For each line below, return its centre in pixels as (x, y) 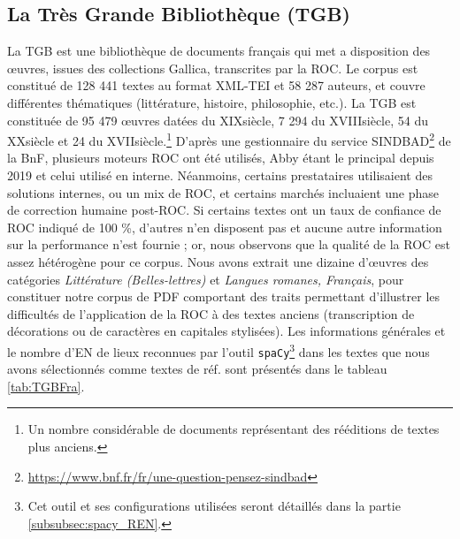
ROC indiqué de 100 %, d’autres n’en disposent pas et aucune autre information (225, 227)
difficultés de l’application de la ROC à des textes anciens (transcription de (211, 313)
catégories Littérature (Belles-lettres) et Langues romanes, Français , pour (206, 279)
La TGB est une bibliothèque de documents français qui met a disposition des (219, 51)
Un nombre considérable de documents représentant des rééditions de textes (234, 429)
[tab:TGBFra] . (46, 386)
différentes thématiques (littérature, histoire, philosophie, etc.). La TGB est (212, 102)
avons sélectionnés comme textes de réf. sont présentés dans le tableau (197, 369)
